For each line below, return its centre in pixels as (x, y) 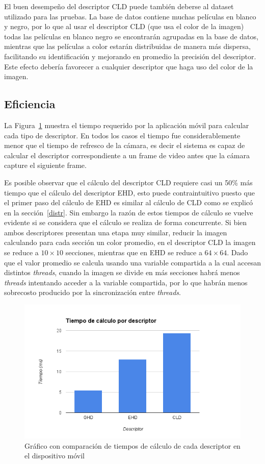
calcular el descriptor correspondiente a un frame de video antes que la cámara (127, 155)
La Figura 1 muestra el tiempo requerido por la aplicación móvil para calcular (127, 125)
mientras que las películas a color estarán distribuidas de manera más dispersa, (127, 46)
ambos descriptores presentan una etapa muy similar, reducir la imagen (116, 232)
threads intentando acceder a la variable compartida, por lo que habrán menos (126, 282)
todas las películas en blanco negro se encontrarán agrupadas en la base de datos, (131, 36)
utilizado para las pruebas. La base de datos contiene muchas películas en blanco (130, 16)
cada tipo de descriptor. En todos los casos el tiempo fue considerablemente (122, 135)
